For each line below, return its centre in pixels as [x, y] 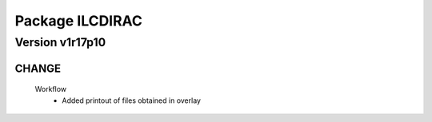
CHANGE [38, 68]
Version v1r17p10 [60, 42]
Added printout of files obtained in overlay [132, 100]
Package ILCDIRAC [79, 21]
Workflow [51, 89]
